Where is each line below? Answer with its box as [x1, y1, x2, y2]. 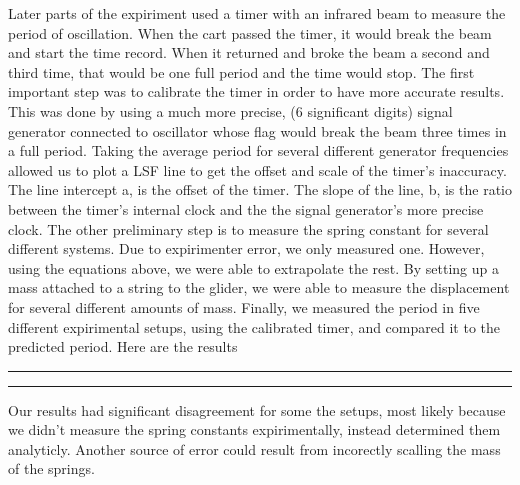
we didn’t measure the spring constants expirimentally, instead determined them [8, 419, 501, 440]
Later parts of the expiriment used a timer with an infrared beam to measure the [8, 3, 506, 23]
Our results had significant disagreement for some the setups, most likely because [8, 399, 506, 420]
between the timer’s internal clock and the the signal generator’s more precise [8, 198, 484, 219]
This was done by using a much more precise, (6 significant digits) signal [8, 100, 453, 121]
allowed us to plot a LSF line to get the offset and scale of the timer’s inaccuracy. [8, 159, 507, 180]
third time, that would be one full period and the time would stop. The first [8, 61, 475, 82]
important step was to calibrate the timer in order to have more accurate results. [8, 81, 505, 102]
